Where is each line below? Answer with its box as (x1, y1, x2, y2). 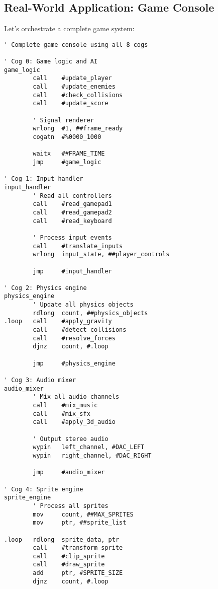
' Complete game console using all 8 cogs (4, 41, 148, 48)
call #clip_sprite (33, 552, 105, 560)
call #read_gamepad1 (33, 200, 112, 208)
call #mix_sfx (33, 410, 90, 417)
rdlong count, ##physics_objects (33, 309, 148, 317)
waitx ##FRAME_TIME (33, 150, 105, 158)
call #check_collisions (33, 91, 123, 99)
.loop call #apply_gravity (4, 318, 112, 325)
